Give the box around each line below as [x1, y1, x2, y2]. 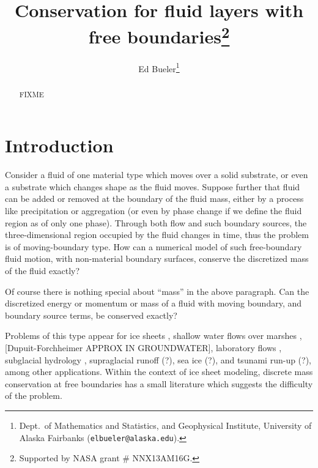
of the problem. [5, 389, 62, 402]
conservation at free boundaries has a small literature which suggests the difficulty [5, 377, 313, 390]
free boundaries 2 [88, 21, 230, 49]
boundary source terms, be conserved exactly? [5, 308, 177, 321]
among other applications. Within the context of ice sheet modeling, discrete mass [5, 365, 313, 378]
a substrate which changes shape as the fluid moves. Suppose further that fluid [5, 180, 300, 193]
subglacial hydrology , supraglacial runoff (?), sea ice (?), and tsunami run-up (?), [5, 353, 312, 366]
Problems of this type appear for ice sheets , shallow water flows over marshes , [5, 329, 302, 342]
